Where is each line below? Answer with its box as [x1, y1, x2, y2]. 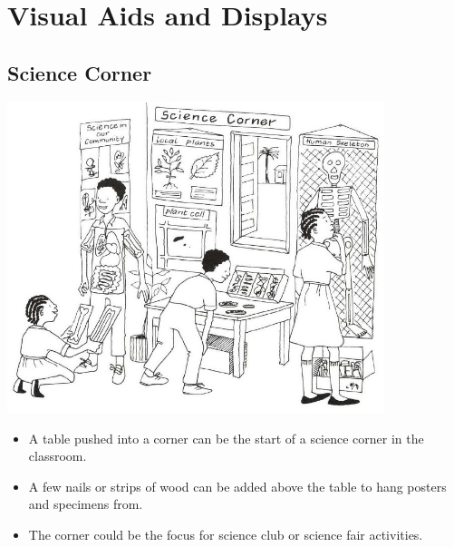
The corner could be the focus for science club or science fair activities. [28, 524, 423, 543]
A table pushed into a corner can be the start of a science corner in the [28, 428, 424, 447]
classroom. [28, 446, 87, 465]
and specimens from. [28, 494, 143, 513]
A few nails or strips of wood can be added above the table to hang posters [28, 476, 447, 495]
